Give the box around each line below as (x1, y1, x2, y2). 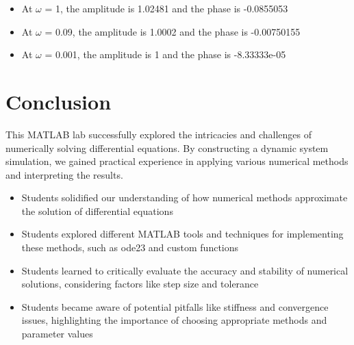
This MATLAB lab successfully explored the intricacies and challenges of (5, 127, 312, 141)
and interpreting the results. (5, 167, 123, 181)
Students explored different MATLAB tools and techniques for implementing (21, 227, 344, 241)
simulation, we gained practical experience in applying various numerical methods (5, 154, 349, 168)
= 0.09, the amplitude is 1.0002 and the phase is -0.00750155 (45, 24, 301, 38)
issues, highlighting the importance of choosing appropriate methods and (21, 313, 327, 327)
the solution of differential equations (21, 203, 173, 218)
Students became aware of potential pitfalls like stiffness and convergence (21, 299, 329, 314)
